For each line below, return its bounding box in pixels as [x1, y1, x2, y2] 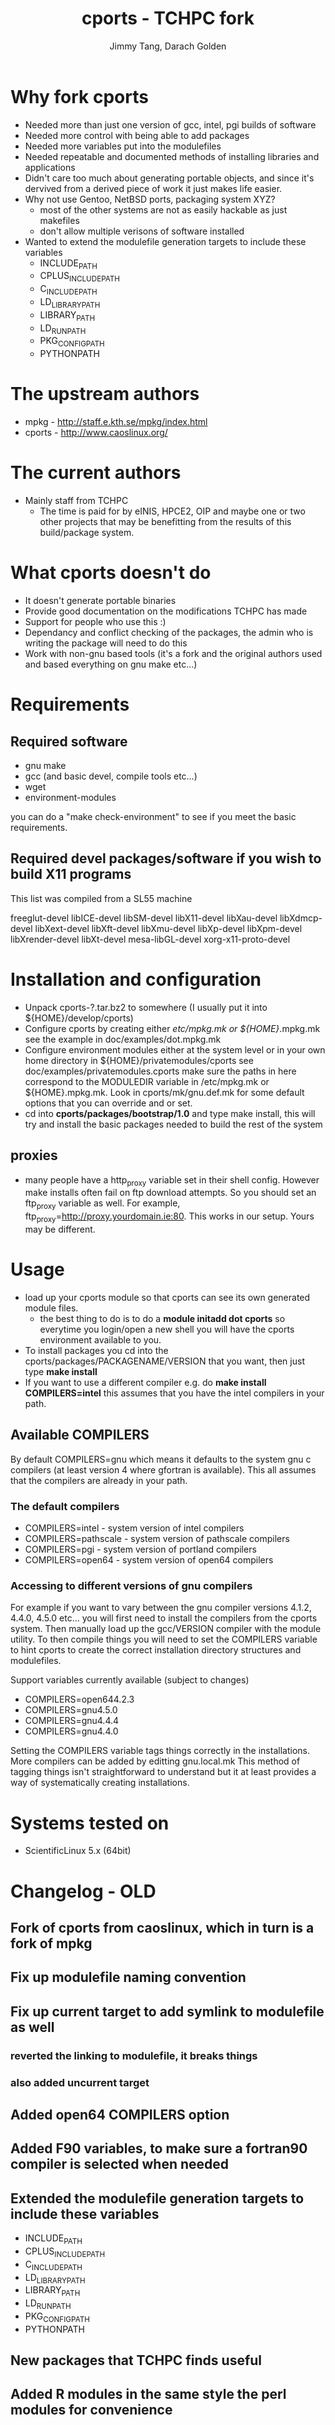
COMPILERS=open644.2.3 [24, 1693, 135, 1706]
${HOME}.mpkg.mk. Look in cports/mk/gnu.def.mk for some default [24, 1086, 305, 1098]
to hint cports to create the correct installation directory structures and [10, 1644, 302, 1656]
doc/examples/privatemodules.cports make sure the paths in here [24, 1065, 297, 1077]
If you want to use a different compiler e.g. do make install [24, 1376, 267, 1388]
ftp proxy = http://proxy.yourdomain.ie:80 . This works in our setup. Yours [24, 1210, 315, 1225]
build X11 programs [10, 866, 132, 883]
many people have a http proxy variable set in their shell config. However [24, 1173, 320, 1188]
